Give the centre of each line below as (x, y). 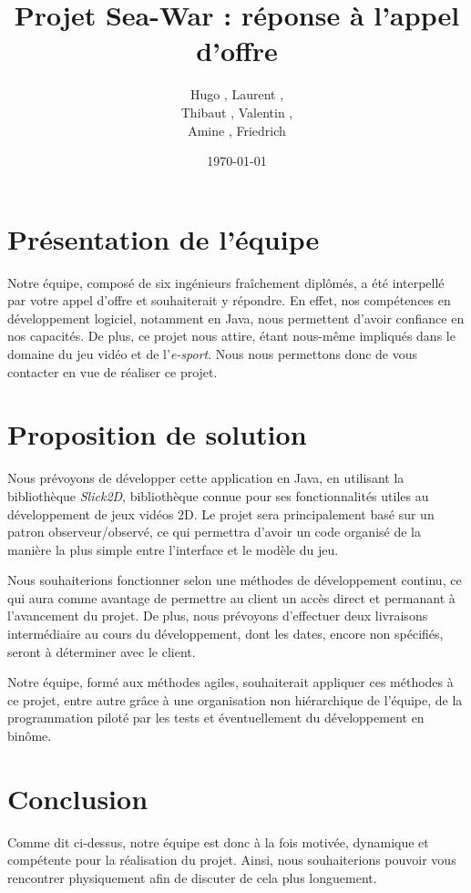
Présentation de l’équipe (164, 238)
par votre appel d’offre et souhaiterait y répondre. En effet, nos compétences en (229, 300)
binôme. (30, 736)
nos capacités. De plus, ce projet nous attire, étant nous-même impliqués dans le (231, 336)
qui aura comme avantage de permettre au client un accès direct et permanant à (231, 597)
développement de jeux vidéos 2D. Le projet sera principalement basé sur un (221, 513)
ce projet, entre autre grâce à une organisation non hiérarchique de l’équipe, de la (235, 699)
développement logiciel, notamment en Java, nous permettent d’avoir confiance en (236, 318)
